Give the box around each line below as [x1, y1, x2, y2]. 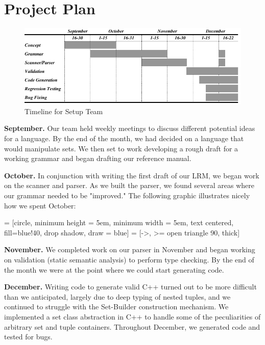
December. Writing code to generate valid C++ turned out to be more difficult [4, 281, 257, 292]
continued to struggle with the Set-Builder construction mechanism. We [4, 301, 229, 312]
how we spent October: [4, 200, 76, 210]
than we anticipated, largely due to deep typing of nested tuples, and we [4, 291, 231, 302]
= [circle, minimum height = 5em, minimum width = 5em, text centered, [4, 217, 234, 228]
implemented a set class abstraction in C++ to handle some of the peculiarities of [4, 311, 261, 322]
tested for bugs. [4, 331, 53, 342]
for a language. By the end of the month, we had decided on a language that [4, 133, 244, 144]
